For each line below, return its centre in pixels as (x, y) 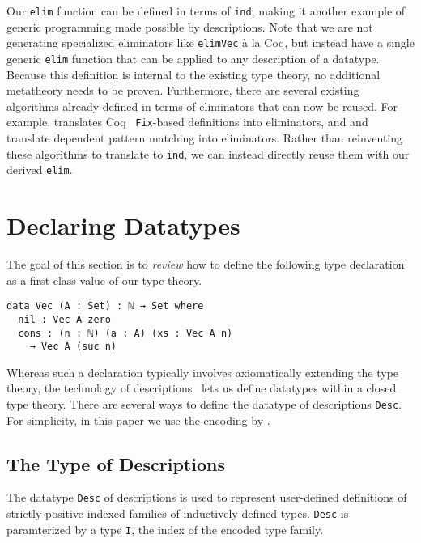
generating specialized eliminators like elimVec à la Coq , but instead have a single (210, 42)
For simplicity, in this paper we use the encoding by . (138, 420)
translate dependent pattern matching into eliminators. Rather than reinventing (205, 138)
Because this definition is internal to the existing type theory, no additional (193, 74)
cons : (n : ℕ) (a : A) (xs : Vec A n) (125, 333)
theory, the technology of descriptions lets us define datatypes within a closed (202, 388)
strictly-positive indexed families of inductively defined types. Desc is (178, 513)
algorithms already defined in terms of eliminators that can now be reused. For (202, 106)
